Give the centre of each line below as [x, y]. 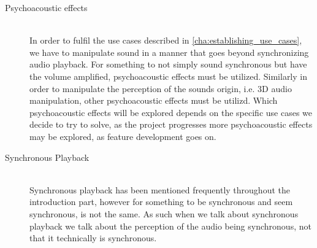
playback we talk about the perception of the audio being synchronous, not [170, 226]
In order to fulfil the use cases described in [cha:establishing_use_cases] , [166, 40]
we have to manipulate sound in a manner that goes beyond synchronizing [169, 52]
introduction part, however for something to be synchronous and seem [161, 202]
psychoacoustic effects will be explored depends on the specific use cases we [171, 112]
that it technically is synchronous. [93, 238]
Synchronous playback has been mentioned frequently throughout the [160, 189]
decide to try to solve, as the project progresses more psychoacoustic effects [171, 124]
